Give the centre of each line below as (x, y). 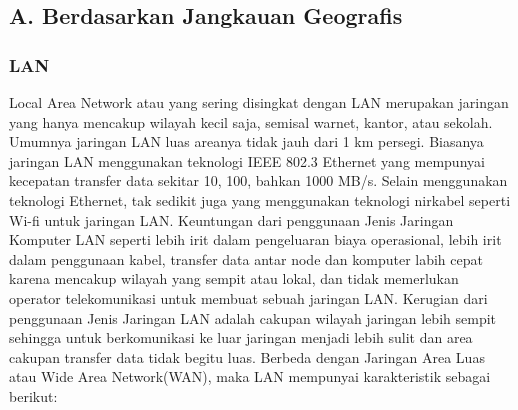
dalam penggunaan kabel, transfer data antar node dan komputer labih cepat (246, 258)
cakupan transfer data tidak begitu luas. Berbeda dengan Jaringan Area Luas (247, 356)
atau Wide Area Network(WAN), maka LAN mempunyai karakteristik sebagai (250, 376)
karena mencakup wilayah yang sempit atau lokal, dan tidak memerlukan (234, 278)
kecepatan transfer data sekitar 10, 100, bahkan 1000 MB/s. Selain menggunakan (258, 180)
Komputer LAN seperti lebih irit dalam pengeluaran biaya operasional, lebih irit (255, 239)
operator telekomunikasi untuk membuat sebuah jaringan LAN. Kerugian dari (248, 297)
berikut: (33, 395)
